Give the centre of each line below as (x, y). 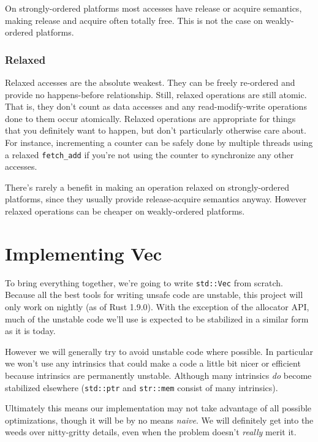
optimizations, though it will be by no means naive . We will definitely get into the (159, 420)
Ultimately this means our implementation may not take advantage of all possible (158, 408)
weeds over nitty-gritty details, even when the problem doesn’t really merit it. (151, 432)
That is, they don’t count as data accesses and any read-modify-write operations (156, 106)
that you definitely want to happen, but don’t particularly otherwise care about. (156, 130)
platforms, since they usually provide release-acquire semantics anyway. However (156, 199)
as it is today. (30, 331)
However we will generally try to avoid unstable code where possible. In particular (159, 351)
